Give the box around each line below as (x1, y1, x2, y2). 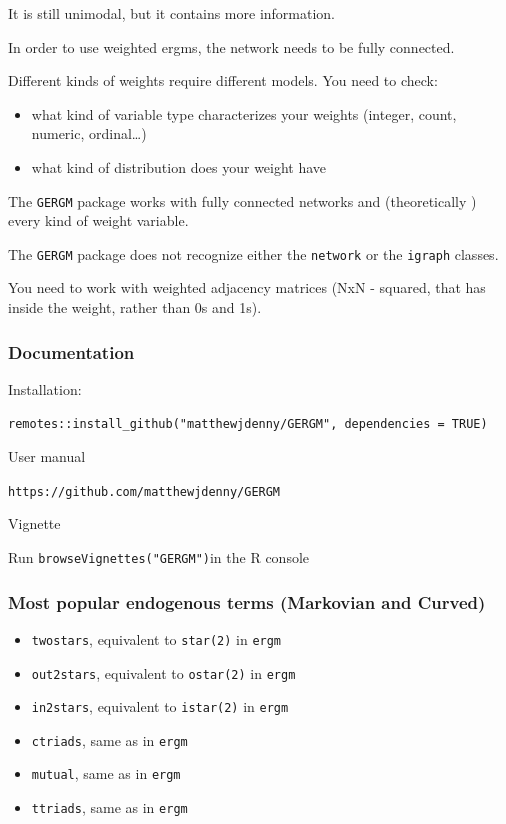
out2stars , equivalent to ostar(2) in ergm (31, 662, 296, 683)
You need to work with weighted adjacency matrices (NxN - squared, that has (8, 277, 486, 298)
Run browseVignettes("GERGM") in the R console (8, 546, 310, 567)
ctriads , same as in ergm (31, 729, 188, 750)
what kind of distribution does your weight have (31, 156, 327, 177)
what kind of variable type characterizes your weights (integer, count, (31, 103, 457, 124)
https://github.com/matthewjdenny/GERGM (8, 484, 281, 499)
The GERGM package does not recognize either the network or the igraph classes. (8, 243, 499, 264)
